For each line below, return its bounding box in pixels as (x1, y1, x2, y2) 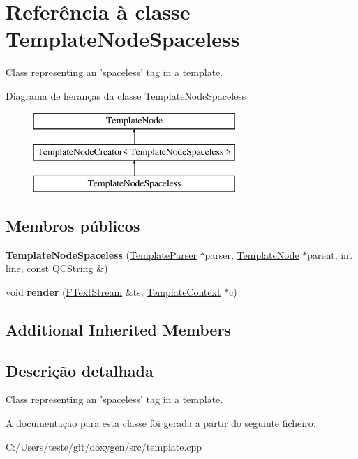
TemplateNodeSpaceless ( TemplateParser (6, 247, 197, 262)
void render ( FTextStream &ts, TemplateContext (6, 284, 221, 299)
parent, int (307, 247, 352, 262)
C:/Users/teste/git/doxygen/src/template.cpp (6, 439, 202, 453)
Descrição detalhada (6, 359, 154, 381)
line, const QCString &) (6, 261, 108, 276)
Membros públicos (6, 214, 140, 236)
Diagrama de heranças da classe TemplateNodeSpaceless (6, 88, 246, 103)
